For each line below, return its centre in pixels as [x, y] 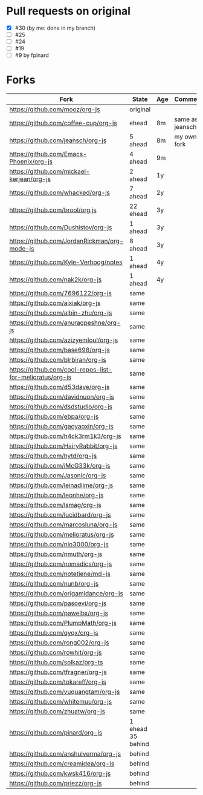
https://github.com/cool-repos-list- [61, 370]
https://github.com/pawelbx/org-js [59, 613]
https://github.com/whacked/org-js [60, 193]
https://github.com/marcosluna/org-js [63, 525]
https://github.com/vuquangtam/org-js [65, 692]
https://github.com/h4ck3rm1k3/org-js [66, 436]
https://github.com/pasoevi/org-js [58, 603]
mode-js [22, 249]
